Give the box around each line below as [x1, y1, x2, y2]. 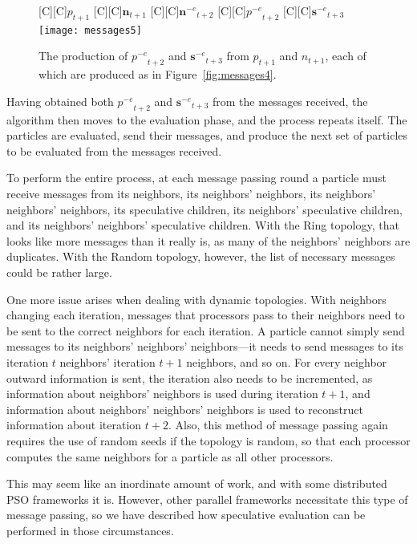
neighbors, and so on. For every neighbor [186, 353, 387, 370]
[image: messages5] [38, 24, 142, 36]
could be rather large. [6, 263, 112, 280]
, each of [325, 47, 366, 64]
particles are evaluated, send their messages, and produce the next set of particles [6, 127, 408, 144]
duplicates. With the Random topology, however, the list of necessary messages [6, 248, 395, 265]
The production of [38, 47, 128, 64]
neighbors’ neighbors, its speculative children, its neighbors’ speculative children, [6, 201, 403, 217]
